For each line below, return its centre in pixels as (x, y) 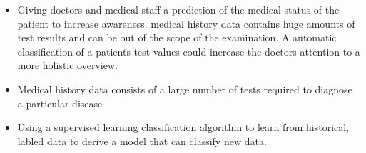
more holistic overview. (67, 65)
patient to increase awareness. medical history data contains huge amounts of (186, 23)
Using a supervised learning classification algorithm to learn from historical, (183, 127)
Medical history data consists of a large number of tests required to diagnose (185, 89)
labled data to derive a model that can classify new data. (142, 141)
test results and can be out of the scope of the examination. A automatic (177, 37)
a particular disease (60, 103)
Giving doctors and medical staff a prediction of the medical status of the (178, 9)
